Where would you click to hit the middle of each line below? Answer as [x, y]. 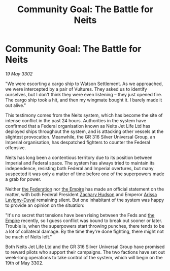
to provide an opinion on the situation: [45, 205]
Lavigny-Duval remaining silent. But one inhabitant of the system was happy [85, 200]
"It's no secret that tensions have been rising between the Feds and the [80, 215]
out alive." [16, 105]
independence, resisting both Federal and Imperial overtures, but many [79, 168]
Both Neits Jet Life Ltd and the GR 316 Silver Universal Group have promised [85, 247]
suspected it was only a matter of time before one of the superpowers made [85, 174]
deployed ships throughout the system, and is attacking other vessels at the [84, 131]
